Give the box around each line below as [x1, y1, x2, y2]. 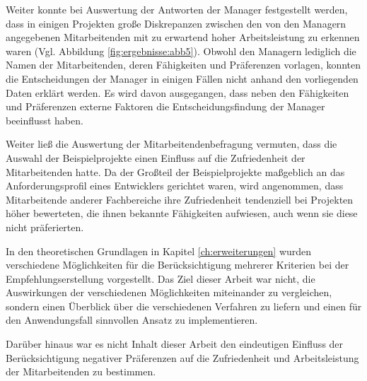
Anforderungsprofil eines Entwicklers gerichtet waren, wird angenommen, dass [6, 178, 344, 193]
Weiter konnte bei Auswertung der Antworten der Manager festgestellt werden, [6, 2, 348, 16]
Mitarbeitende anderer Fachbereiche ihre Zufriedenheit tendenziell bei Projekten [6, 192, 354, 206]
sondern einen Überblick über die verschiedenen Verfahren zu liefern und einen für [6, 298, 362, 313]
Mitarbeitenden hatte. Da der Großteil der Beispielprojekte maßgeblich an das [6, 164, 345, 179]
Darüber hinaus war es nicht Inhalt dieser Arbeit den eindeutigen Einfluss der [6, 336, 344, 351]
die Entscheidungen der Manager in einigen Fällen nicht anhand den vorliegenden [6, 71, 359, 86]
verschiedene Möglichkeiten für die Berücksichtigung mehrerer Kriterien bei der [6, 257, 349, 272]
